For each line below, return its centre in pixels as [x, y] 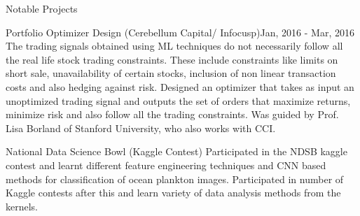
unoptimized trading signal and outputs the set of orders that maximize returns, [178, 100]
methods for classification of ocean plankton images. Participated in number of [175, 179]
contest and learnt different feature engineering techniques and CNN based [166, 165]
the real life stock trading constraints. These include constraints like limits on [172, 59]
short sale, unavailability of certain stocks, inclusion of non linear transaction [171, 73]
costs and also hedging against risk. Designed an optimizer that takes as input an [180, 86]
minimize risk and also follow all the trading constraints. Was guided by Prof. [172, 114]
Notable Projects [42, 8]
